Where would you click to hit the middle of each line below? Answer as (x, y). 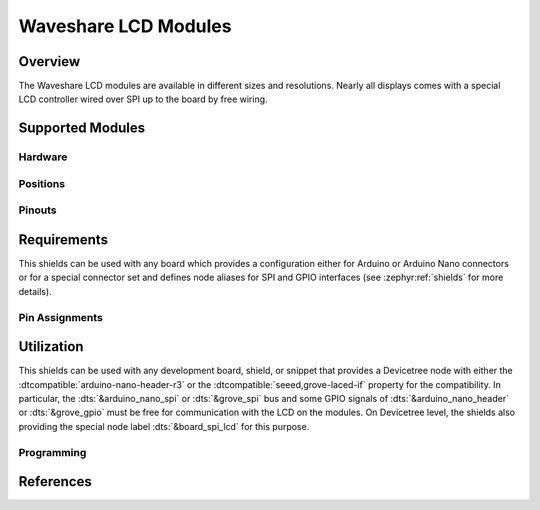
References (55, 481)
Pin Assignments (61, 317)
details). (35, 291)
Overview (49, 61)
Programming (52, 452)
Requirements (63, 239)
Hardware (43, 157)
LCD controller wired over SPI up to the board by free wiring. (143, 99)
